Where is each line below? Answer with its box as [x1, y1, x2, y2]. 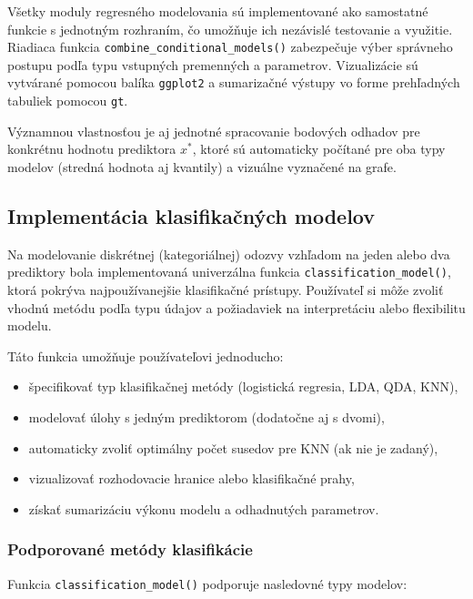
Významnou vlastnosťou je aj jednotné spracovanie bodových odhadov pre [7, 121, 420, 140]
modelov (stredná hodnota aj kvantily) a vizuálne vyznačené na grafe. [7, 157, 397, 176]
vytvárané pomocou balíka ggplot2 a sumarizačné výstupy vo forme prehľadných [7, 73, 460, 92]
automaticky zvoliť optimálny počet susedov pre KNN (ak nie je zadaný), [28, 438, 438, 457]
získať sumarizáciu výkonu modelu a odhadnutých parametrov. [28, 499, 379, 518]
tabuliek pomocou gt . [7, 91, 128, 110]
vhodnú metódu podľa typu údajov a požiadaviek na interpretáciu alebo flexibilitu [7, 298, 466, 317]
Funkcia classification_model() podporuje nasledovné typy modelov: [7, 574, 408, 593]
